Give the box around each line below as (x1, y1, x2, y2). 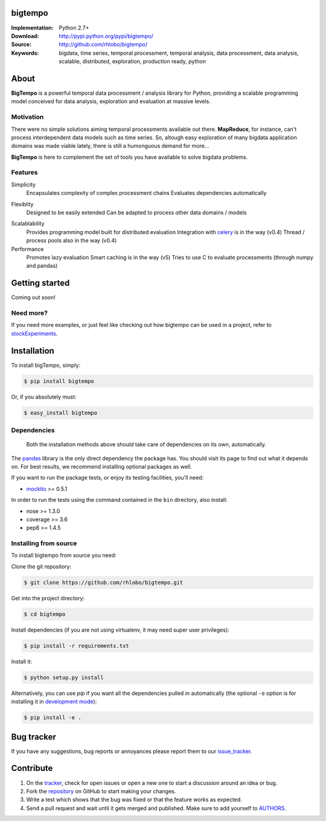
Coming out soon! (11, 294, 56, 301)
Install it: (11, 658, 33, 665)
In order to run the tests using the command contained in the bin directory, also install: (11, 496, 228, 504)
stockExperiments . (11, 329, 58, 337)
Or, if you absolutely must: (11, 393, 77, 401)
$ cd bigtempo (24, 610, 66, 618)
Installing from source (11, 539, 77, 548)
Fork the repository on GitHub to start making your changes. (26, 787, 176, 794)
